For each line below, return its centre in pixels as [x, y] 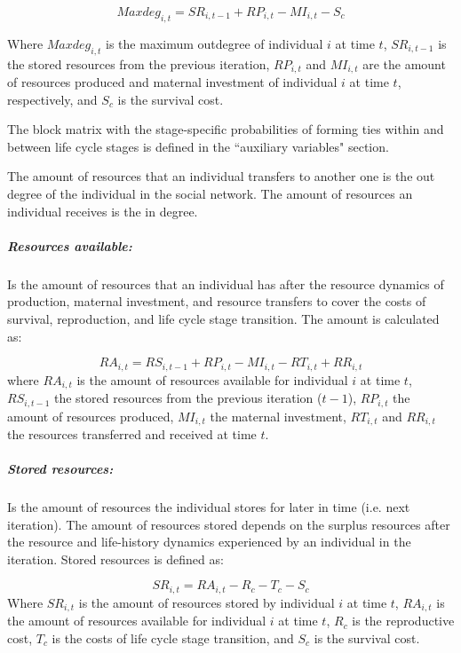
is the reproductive [403, 621]
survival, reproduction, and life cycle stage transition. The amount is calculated [223, 318]
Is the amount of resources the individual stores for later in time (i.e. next [209, 507]
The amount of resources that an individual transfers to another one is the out [221, 176]
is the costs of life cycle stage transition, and [173, 637]
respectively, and [52, 99]
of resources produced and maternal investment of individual [172, 82]
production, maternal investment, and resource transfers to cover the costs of [217, 301]
